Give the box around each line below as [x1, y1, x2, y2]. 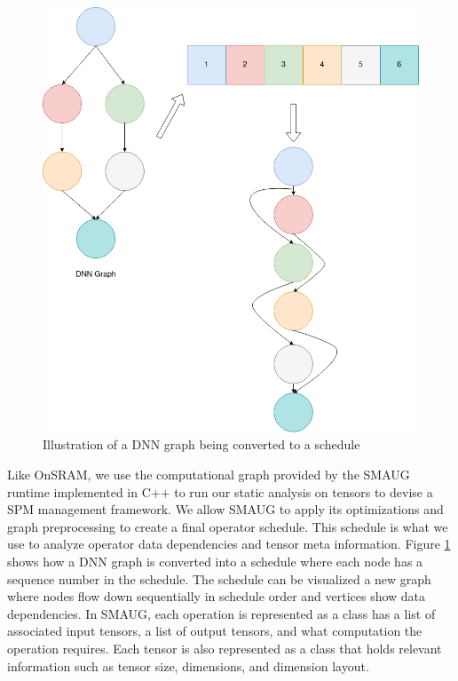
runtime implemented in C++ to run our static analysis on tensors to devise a [7, 482, 433, 501]
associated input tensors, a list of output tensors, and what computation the [7, 622, 422, 640]
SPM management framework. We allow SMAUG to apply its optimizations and [7, 500, 444, 519]
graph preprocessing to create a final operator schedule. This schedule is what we [7, 517, 448, 535]
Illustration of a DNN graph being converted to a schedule [43, 435, 360, 454]
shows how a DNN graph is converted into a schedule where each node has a [7, 551, 423, 570]
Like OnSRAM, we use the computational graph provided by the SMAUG [7, 465, 410, 484]
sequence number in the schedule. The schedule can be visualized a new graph [7, 569, 431, 588]
